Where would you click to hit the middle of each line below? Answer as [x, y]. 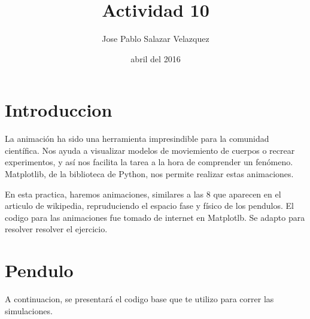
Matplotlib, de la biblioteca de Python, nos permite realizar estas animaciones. [149, 174]
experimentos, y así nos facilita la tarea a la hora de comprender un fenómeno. [149, 162]
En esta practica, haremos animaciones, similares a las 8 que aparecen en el [143, 194]
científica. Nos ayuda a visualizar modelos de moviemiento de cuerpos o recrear [150, 150]
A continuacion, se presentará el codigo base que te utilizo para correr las [139, 299]
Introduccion [59, 110]
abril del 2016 [156, 58]
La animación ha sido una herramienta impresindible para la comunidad [137, 139]
